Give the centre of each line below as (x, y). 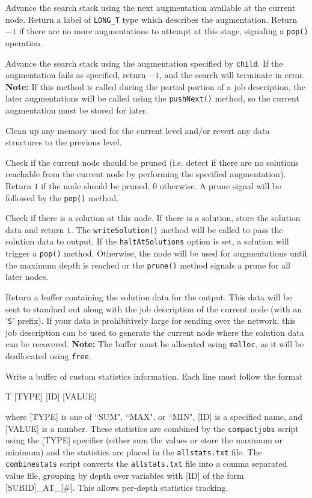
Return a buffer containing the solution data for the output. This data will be (149, 297)
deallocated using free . (48, 356)
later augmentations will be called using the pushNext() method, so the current (152, 98)
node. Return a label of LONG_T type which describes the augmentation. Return (151, 19)
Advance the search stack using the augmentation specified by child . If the (144, 63)
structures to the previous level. (64, 142)
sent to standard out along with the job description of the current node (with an (154, 308)
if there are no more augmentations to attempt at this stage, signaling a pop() (164, 31)
